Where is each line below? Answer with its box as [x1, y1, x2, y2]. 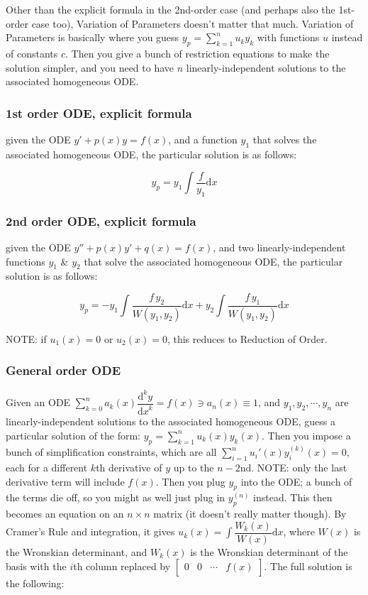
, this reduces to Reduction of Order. [167, 331, 328, 346]
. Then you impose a [261, 427, 351, 442]
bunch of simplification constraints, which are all [6, 444, 217, 459]
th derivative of [96, 459, 162, 474]
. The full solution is [264, 559, 352, 574]
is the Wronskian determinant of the [190, 544, 348, 559]
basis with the [6, 559, 67, 574]
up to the [173, 459, 214, 474]
